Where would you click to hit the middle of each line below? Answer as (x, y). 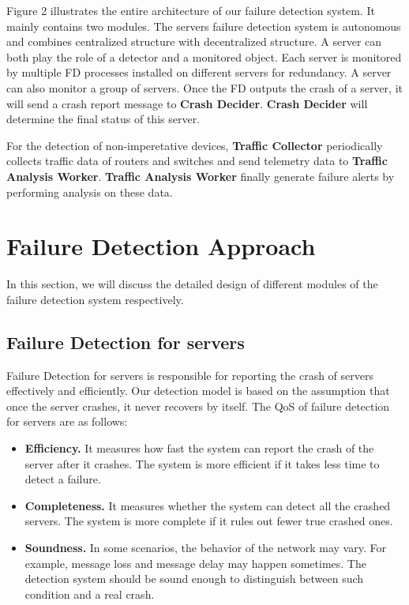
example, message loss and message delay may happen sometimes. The (195, 563)
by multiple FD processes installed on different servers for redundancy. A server (199, 72)
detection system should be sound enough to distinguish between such (194, 579)
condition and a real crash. (90, 594)
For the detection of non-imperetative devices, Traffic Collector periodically (195, 145)
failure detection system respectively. (95, 299)
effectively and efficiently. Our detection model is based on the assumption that (198, 391)
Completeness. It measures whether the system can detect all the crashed (208, 505)
